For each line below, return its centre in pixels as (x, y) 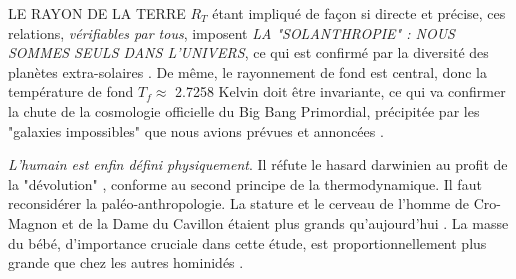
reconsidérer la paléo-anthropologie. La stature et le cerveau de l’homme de (238, 203)
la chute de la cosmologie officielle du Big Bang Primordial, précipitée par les (244, 110)
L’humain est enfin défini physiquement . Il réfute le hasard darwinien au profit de (258, 164)
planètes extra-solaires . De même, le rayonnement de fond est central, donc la (247, 71)
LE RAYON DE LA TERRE (97, 13)
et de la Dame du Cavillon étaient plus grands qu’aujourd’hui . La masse (285, 222)
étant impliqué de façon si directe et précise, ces (359, 13)
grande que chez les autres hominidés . (126, 262)
